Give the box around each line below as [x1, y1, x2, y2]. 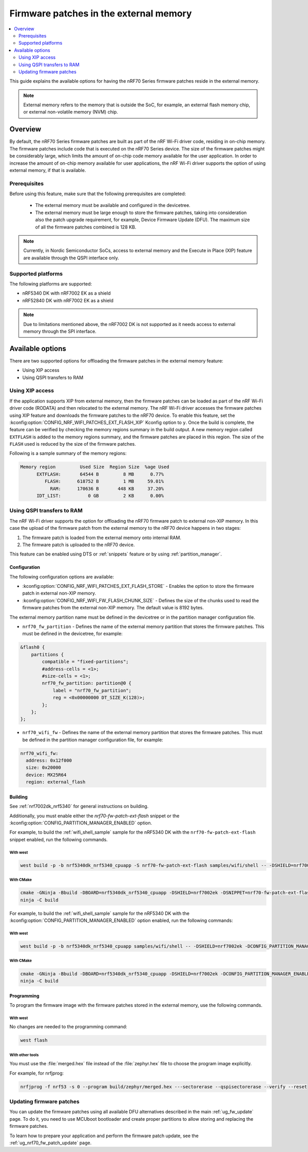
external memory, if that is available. [9, 167, 86, 173]
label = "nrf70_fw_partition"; [52, 687, 132, 693]
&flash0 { [20, 644, 45, 650]
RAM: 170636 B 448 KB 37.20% [50, 486, 164, 491]
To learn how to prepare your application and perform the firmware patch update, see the [9, 1132, 199, 1139]
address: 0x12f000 [26, 758, 72, 763]
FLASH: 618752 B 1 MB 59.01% [44, 478, 164, 485]
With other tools [9, 1052, 39, 1058]
